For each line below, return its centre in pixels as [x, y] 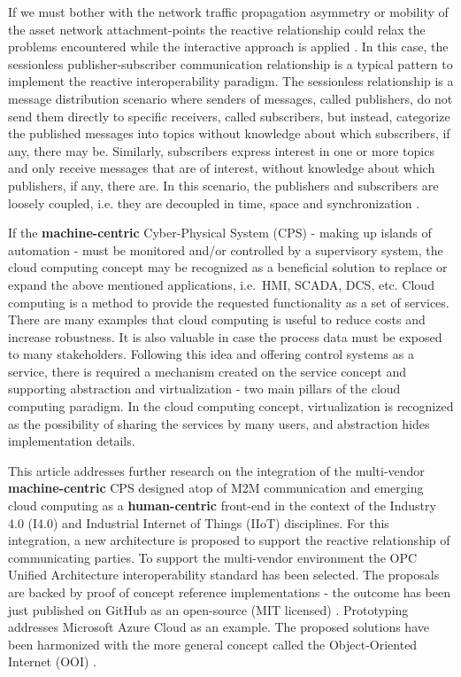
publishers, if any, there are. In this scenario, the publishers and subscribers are [223, 185]
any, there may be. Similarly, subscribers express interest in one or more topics [221, 150]
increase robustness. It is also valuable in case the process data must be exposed [225, 336]
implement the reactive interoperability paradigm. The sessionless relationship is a [231, 81]
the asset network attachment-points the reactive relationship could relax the [217, 29]
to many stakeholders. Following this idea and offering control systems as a [211, 354]
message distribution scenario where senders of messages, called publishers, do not [230, 98]
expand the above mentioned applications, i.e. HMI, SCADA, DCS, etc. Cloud [221, 284]
